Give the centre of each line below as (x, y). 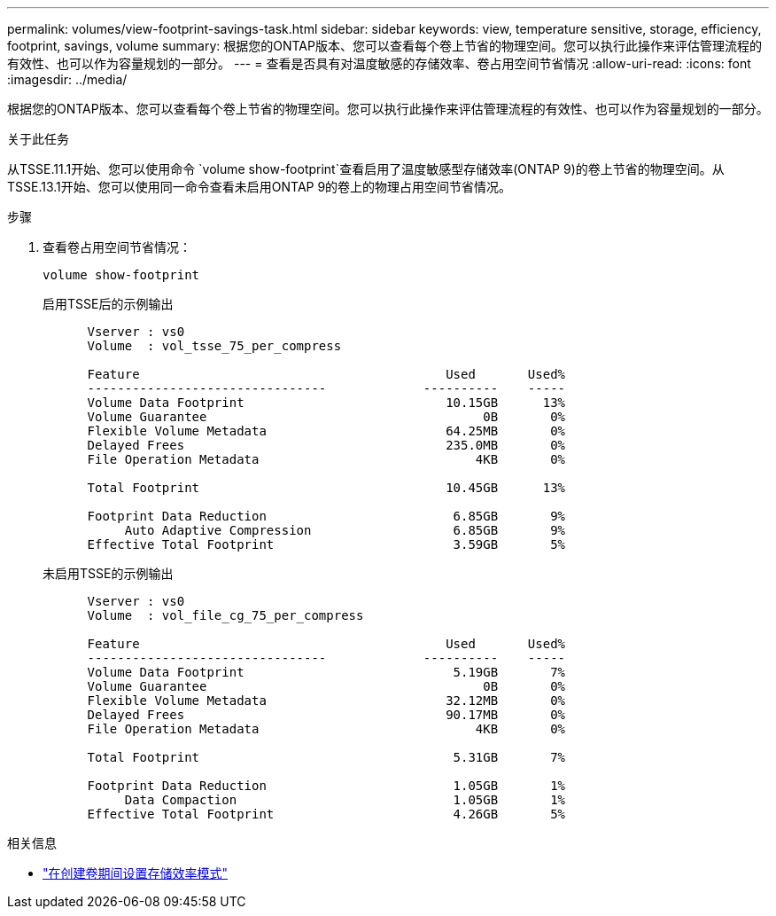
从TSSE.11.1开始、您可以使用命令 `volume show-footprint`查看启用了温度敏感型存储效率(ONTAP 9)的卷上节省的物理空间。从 (366, 169)
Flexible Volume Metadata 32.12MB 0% (326, 701)
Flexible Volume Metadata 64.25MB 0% (326, 431)
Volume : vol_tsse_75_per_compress (214, 346)
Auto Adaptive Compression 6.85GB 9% (345, 530)
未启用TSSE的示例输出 (108, 573)
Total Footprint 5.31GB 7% (326, 757)
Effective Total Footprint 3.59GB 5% (326, 544)
